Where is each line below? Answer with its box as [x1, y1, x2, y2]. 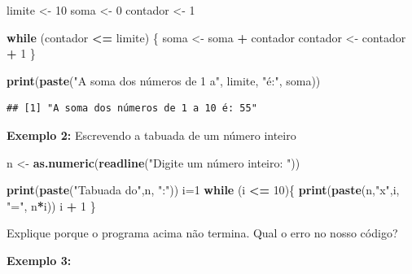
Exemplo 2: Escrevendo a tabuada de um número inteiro [7, 126, 296, 143]
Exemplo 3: [7, 251, 72, 268]
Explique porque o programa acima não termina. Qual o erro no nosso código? [7, 224, 398, 241]
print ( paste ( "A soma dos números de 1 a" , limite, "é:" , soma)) [7, 72, 321, 89]
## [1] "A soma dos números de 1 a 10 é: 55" [7, 102, 257, 115]
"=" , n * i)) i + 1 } [7, 197, 96, 214]
